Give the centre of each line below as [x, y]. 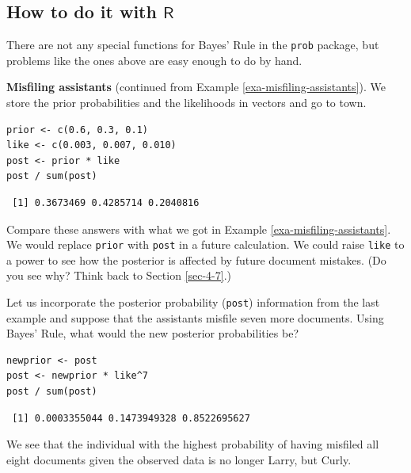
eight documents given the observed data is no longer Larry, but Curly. [179, 459]
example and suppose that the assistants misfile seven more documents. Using [195, 317]
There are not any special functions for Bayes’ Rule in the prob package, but [193, 45]
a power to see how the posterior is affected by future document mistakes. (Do [196, 259]
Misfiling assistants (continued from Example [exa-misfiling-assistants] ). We [196, 87]
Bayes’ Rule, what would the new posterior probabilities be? [153, 333]
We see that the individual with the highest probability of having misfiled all [193, 444]
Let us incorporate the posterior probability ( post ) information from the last [193, 302]
